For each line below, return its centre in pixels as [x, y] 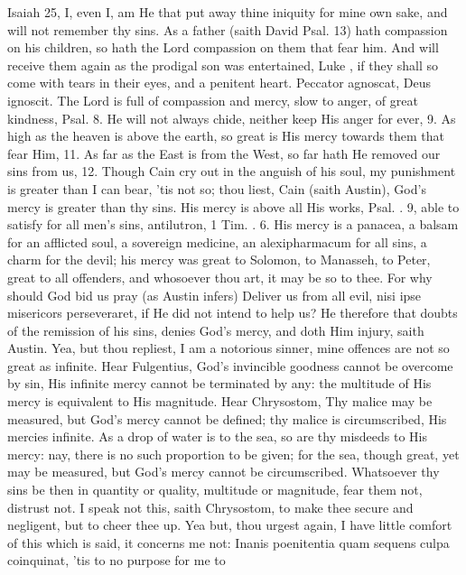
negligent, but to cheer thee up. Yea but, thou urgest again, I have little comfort [230, 525]
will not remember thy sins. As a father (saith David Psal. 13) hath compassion [228, 29]
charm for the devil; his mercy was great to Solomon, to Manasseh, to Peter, [219, 260]
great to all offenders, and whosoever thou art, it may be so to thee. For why [220, 277]
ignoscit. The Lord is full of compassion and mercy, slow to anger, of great [213, 100]
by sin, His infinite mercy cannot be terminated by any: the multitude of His [219, 383]
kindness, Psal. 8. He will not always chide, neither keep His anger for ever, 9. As [232, 118]
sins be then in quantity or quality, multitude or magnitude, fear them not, [215, 490]
